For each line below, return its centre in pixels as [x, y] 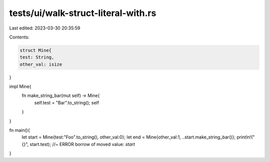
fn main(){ [19, 130]
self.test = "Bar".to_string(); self [67, 102]
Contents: [19, 37]
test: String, [37, 57]
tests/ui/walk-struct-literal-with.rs [83, 13]
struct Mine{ [36, 50]
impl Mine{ [20, 86]
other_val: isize [41, 64]
